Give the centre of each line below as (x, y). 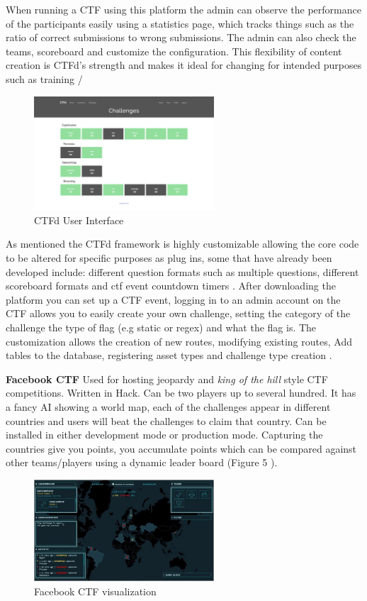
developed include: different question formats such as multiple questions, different (182, 271)
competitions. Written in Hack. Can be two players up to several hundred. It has (181, 393)
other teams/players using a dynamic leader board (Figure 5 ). (142, 462)
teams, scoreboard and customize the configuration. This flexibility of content (174, 51)
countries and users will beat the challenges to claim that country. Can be (166, 420)
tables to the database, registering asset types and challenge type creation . (169, 355)
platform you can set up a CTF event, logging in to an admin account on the (173, 299)
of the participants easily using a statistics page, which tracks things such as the (180, 23)
